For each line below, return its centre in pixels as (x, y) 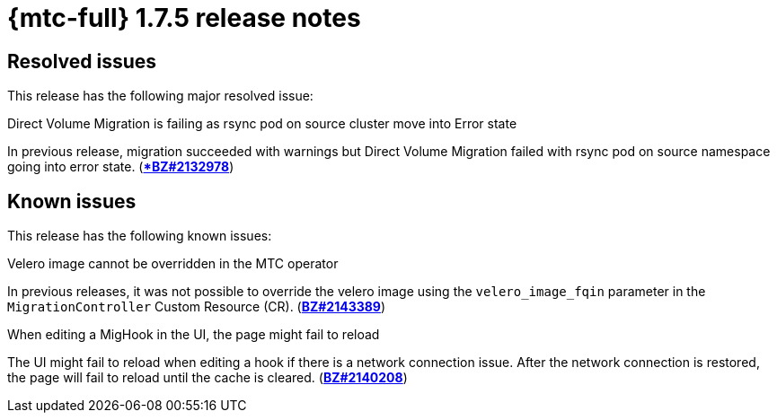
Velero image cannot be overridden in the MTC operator (173, 264)
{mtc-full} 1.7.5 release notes (184, 18)
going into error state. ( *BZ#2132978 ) (121, 167)
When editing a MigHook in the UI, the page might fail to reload (194, 335)
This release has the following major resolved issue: (160, 96)
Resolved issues (82, 61)
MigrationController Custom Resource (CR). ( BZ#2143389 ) (197, 307)
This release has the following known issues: (140, 236)
